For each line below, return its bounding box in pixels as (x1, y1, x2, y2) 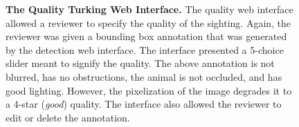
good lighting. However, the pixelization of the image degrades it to (6, 83, 292, 97)
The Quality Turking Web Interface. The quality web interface (6, 2, 293, 16)
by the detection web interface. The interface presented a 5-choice (6, 42, 284, 57)
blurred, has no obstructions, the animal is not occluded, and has (6, 69, 282, 84)
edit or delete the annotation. (6, 110, 130, 124)
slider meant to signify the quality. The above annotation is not (6, 56, 275, 70)
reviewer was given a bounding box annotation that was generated (6, 29, 287, 43)
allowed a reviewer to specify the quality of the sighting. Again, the (6, 15, 291, 30)
